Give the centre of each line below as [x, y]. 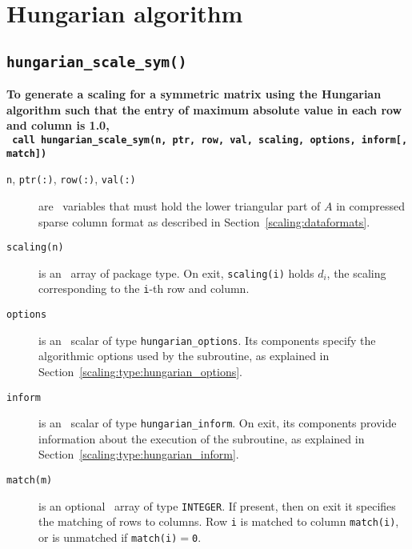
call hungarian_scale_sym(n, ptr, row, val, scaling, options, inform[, [210, 140]
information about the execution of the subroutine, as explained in [202, 438]
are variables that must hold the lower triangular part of [180, 205]
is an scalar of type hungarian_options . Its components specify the [207, 340]
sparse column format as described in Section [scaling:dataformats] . [204, 221]
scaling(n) [35, 248]
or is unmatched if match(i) [108, 537]
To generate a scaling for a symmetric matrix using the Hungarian [194, 94]
